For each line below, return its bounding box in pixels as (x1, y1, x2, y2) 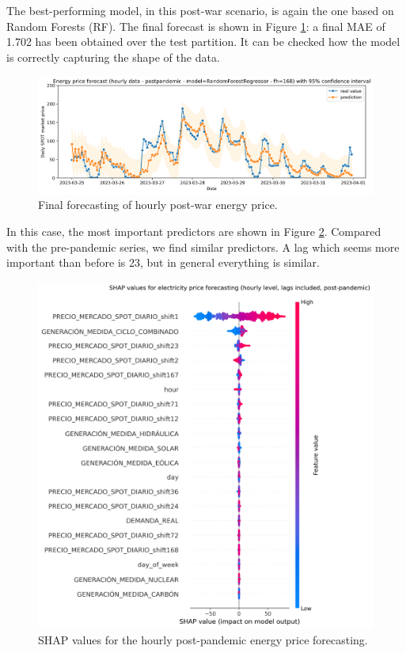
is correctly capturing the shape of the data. (6, 48, 220, 65)
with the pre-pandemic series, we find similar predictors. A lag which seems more (6, 238, 400, 255)
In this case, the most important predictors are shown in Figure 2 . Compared (6, 222, 381, 239)
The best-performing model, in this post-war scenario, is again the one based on (6, 2, 394, 18)
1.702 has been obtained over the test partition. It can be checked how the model (6, 33, 400, 50)
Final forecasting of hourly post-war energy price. (38, 196, 278, 213)
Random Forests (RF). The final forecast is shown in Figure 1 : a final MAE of (6, 17, 385, 34)
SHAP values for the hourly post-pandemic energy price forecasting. (38, 631, 368, 647)
